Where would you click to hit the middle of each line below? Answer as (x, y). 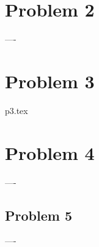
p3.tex (16, 110)
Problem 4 (50, 152)
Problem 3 (50, 81)
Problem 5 (38, 215)
